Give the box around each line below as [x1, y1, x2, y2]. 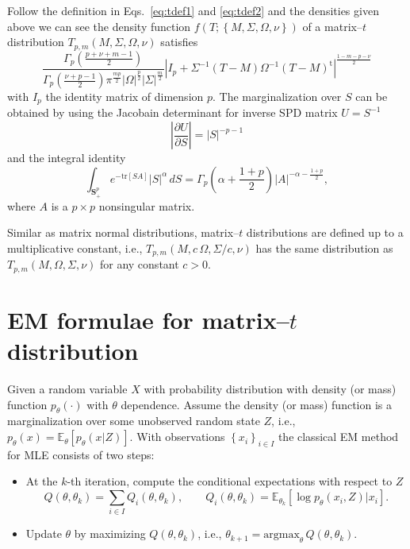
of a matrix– [302, 17, 362, 34]
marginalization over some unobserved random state [7, 412, 260, 429]
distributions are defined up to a [246, 224, 404, 241]
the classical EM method [278, 428, 399, 445]
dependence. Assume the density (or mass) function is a [121, 396, 393, 412]
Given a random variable [7, 381, 128, 397]
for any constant [99, 256, 179, 273]
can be [355, 88, 388, 105]
